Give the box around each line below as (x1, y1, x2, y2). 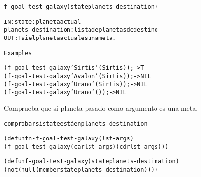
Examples (4, 49, 32, 57)
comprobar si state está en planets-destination (4, 120, 148, 127)
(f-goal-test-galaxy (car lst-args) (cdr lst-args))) (4, 143, 169, 150)
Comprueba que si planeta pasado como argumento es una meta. (4, 102, 198, 113)
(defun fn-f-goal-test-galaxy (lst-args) (4, 135, 134, 142)
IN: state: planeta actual (4, 18, 81, 25)
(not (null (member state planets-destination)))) (4, 166, 158, 174)
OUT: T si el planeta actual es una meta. (4, 34, 116, 41)
